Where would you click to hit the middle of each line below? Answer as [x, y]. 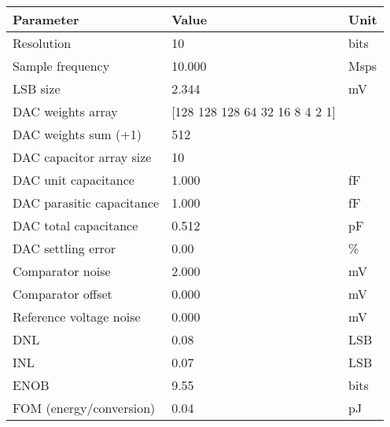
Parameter [46, 19]
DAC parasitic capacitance [86, 202]
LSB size [37, 88]
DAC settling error [64, 248]
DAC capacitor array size [82, 157]
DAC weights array [65, 111]
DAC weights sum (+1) [77, 134]
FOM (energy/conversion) [84, 408]
